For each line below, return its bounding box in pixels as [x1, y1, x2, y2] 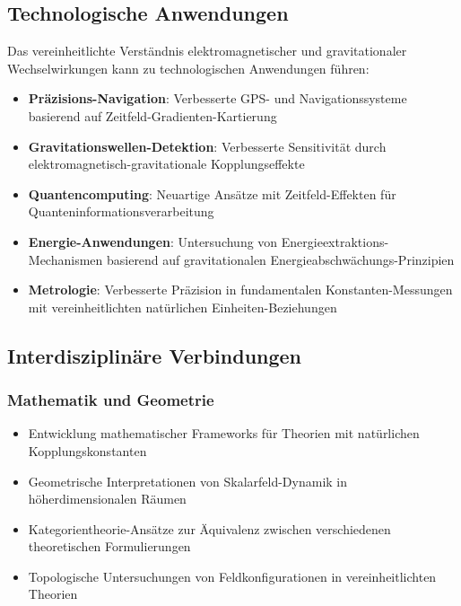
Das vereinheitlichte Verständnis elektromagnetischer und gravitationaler [7, 41, 407, 60]
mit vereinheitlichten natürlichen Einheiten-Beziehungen [28, 297, 337, 316]
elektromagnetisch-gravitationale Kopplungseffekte [28, 154, 305, 173]
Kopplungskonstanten [28, 441, 147, 460]
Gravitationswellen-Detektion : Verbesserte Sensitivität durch [28, 136, 387, 155]
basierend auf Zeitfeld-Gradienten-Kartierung [28, 106, 277, 125]
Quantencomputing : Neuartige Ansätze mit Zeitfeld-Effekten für [28, 184, 396, 203]
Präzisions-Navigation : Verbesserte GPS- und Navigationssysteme [28, 89, 407, 108]
